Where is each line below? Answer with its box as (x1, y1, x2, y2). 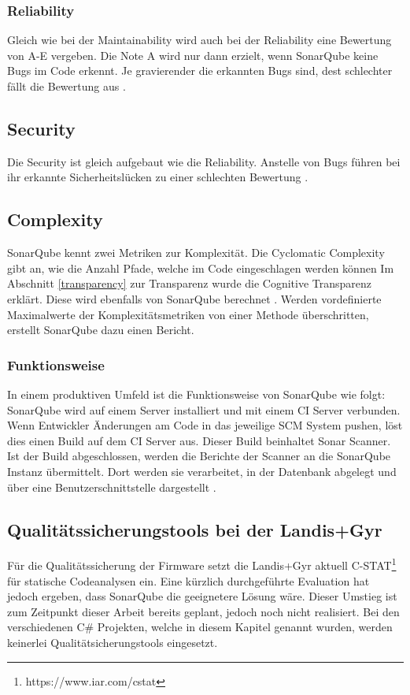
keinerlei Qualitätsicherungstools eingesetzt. (7, 634, 218, 650)
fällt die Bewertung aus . (7, 78, 126, 94)
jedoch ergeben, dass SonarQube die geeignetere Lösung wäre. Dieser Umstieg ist (7, 588, 397, 604)
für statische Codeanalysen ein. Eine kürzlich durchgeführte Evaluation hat (7, 572, 370, 589)
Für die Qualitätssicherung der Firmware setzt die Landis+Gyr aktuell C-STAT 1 (7, 555, 397, 573)
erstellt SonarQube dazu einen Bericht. (7, 321, 194, 338)
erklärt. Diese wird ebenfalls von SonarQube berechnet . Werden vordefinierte (7, 290, 382, 307)
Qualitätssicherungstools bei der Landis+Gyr (7, 517, 382, 541)
